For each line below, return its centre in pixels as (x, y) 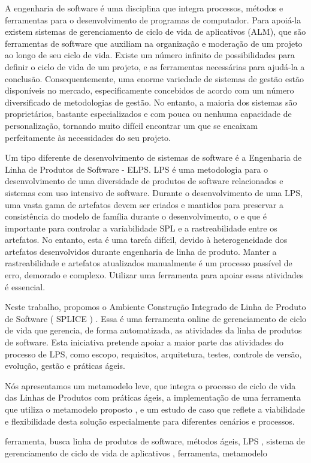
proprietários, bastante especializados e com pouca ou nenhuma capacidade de (148, 114)
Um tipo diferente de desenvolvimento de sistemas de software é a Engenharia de (153, 157)
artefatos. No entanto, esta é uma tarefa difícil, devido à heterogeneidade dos (146, 240)
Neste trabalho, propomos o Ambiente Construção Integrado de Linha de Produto (155, 307)
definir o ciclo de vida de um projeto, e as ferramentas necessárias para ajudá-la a (155, 66)
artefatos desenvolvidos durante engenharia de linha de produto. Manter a (141, 251)
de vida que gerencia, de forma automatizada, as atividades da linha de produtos (153, 330)
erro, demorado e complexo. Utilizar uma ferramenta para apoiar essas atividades (154, 275)
